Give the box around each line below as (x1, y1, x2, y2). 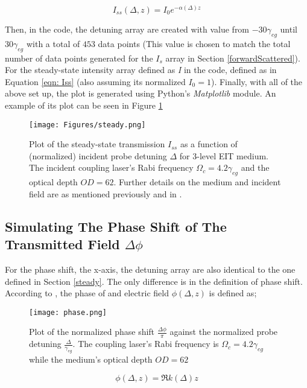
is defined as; (209, 287, 257, 299)
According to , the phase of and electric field (5, 287, 169, 299)
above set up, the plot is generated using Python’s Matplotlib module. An (5, 87, 276, 100)
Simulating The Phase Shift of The (5, 217, 227, 235)
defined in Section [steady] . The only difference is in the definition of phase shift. (5, 275, 303, 287)
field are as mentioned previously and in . (29, 187, 182, 200)
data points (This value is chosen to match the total (98, 37, 291, 49)
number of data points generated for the (5, 51, 153, 64)
